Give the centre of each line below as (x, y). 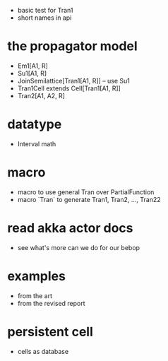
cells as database (43, 351)
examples (36, 276)
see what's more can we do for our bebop (78, 247)
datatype (35, 125)
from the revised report (52, 303)
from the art (35, 295)
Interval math (37, 143)
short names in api (44, 18)
